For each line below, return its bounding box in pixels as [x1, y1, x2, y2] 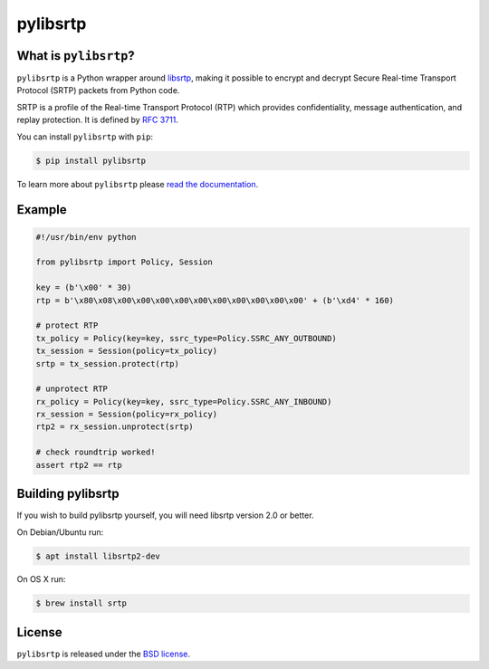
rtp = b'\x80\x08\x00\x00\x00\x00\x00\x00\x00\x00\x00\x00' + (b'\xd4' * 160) [35, 295, 394, 305]
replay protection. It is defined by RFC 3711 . [16, 114, 178, 126]
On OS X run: [16, 574, 66, 585]
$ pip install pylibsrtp [35, 155, 147, 166]
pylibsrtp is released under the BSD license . [16, 648, 190, 659]
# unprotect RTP [35, 384, 109, 394]
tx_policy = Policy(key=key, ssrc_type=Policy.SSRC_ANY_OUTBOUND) [35, 333, 337, 343]
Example [16, 202, 67, 217]
